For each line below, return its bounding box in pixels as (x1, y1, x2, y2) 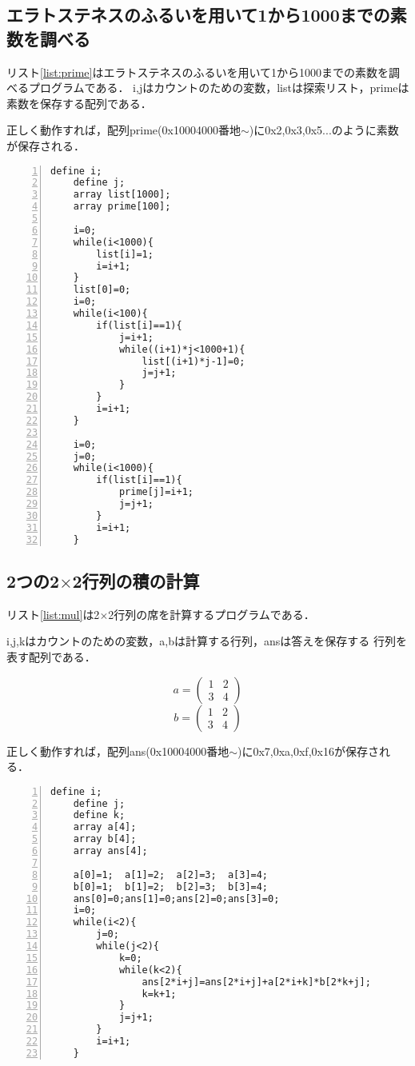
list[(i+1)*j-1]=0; (142, 355, 245, 367)
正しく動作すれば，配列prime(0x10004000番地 (6, 122, 241, 138)
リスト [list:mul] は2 (6, 605, 100, 622)
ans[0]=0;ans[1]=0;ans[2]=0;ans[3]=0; (73, 892, 280, 904)
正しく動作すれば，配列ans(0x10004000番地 (6, 742, 229, 759)
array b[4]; (73, 833, 137, 845)
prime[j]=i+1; (118, 486, 194, 498)
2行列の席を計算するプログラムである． (108, 605, 315, 622)
